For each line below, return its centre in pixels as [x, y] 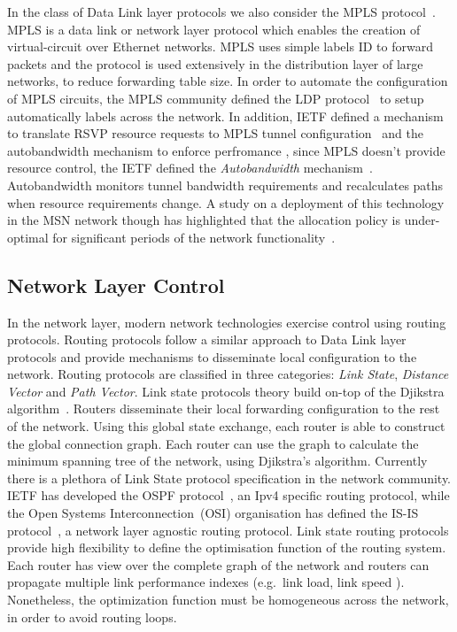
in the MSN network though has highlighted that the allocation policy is [204, 220]
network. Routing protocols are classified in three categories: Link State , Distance [228, 374]
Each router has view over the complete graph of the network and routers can [218, 564]
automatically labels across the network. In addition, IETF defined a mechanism [225, 116]
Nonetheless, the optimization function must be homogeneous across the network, [228, 600]
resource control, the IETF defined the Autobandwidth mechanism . [190, 168]
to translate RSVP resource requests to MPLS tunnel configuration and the [215, 133]
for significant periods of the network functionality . [194, 237]
